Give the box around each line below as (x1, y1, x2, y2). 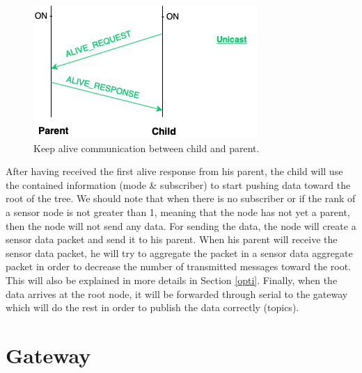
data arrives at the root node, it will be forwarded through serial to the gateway (6, 286, 348, 301)
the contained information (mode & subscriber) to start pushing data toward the (6, 177, 351, 192)
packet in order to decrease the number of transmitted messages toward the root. (6, 259, 352, 274)
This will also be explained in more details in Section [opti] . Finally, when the (6, 272, 338, 287)
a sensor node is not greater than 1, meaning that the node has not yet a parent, (6, 204, 350, 219)
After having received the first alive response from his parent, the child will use (6, 164, 343, 179)
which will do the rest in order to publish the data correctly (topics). (6, 300, 299, 315)
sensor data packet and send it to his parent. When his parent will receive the (6, 232, 338, 247)
